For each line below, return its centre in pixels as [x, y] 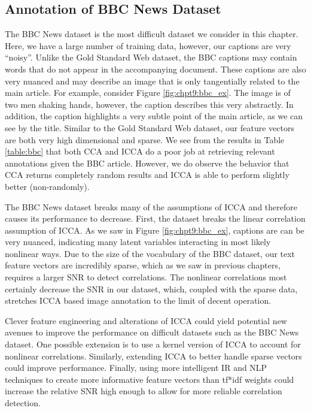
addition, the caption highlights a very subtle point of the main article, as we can [154, 116]
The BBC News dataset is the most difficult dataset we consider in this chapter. [152, 34]
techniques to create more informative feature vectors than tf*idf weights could [150, 379]
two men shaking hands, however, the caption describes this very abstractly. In [149, 104]
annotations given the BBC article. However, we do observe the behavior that [147, 163]
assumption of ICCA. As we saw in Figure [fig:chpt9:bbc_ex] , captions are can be [155, 230]
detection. [23, 403]
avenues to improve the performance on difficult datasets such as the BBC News [152, 332]
